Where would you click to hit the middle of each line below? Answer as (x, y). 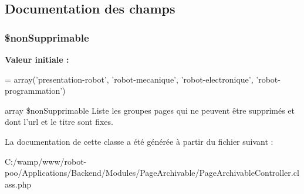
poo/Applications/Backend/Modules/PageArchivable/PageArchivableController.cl (152, 173)
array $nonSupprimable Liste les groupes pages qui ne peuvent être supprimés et (150, 110)
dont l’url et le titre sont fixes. (59, 122)
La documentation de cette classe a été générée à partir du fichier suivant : (139, 141)
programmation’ (34, 91)
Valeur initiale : (37, 59)
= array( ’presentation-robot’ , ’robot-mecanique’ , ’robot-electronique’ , (129, 79)
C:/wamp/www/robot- (46, 161)
